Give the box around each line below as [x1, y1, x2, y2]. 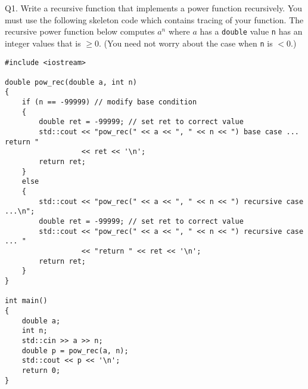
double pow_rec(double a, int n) [5, 78, 137, 87]
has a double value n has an [200, 25, 303, 38]
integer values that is [5, 36, 81, 49]
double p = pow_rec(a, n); [21, 346, 129, 355]
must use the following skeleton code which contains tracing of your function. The [5, 13, 304, 26]
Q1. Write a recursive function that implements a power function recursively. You [5, 2, 303, 14]
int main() [5, 297, 48, 305]
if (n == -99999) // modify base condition [21, 98, 197, 107]
